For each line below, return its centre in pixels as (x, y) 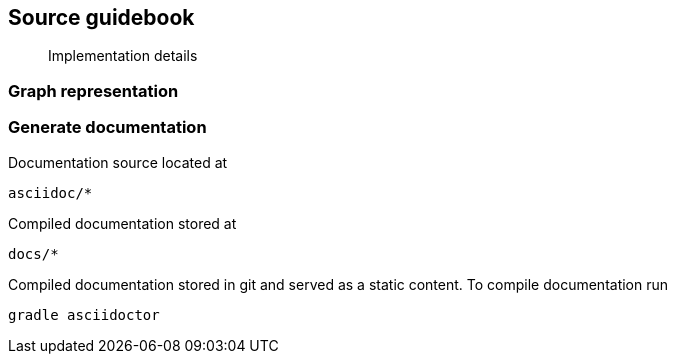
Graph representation (93, 90)
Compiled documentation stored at (122, 223)
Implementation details (123, 56)
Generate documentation (107, 127)
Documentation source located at (118, 162)
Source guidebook (101, 17)
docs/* (33, 253)
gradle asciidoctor (84, 314)
